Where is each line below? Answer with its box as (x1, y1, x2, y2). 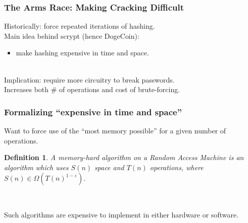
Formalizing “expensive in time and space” (4, 105, 182, 118)
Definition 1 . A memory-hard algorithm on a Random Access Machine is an (4, 152, 244, 163)
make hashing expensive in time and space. (16, 47, 149, 58)
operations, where (150, 162, 204, 172)
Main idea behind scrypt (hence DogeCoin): (4, 30, 139, 41)
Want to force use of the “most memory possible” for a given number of (4, 125, 226, 135)
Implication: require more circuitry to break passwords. (4, 74, 175, 85)
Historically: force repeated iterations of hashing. (4, 21, 155, 31)
